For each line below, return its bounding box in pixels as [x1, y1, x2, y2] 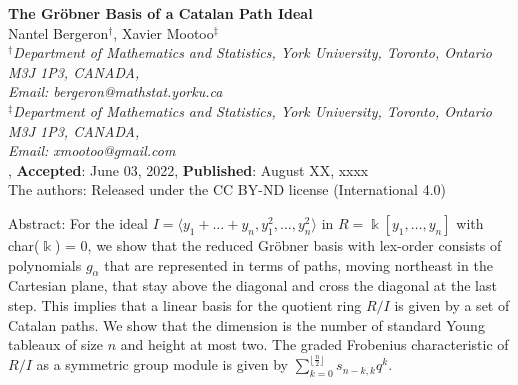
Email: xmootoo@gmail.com [8, 140, 176, 161]
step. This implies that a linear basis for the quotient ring [8, 294, 362, 315]
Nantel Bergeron [8, 22, 109, 43]
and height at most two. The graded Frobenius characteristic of [120, 334, 509, 355]
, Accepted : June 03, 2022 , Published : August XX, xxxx [8, 159, 369, 180]
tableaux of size [8, 334, 103, 355]
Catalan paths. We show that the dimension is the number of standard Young [8, 314, 485, 335]
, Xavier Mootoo [113, 22, 214, 43]
